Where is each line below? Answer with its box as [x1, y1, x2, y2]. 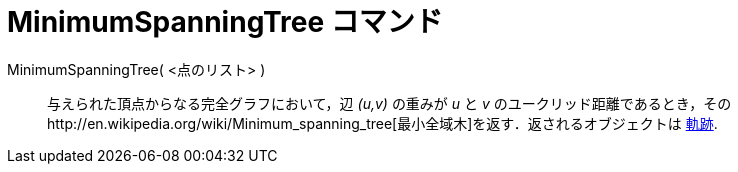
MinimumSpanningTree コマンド [7, 5, 443, 39]
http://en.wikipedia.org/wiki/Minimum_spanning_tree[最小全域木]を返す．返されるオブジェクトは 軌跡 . [47, 114, 718, 132]
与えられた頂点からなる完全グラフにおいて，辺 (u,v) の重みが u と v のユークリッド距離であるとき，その [47, 94, 732, 112]
